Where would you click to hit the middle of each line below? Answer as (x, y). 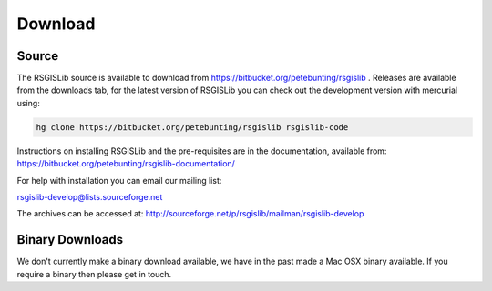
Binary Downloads (70, 240)
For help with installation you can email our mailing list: (119, 180)
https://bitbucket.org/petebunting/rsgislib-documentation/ (126, 164)
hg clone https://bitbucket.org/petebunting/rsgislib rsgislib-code (192, 127)
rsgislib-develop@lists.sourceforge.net (90, 196)
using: (28, 103)
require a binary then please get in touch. (94, 274)
